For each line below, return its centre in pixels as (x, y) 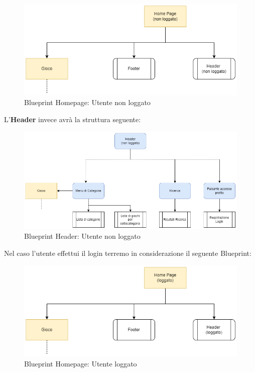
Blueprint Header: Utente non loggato (82, 236)
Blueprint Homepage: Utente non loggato (87, 102)
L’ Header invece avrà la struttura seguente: (73, 119)
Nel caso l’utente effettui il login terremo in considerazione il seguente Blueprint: (128, 253)
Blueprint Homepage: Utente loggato (81, 364)
